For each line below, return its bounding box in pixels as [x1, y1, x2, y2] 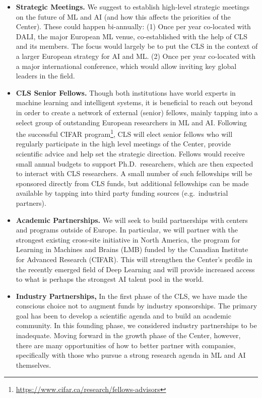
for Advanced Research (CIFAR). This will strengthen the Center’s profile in [16, 254, 252, 264]
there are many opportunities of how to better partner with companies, [16, 340, 236, 350]
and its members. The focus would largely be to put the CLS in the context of [16, 41, 258, 51]
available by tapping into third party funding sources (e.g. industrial [16, 188, 228, 198]
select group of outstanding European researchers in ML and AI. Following [16, 117, 247, 127]
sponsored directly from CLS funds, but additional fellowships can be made [16, 178, 249, 188]
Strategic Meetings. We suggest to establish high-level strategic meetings [16, 2, 250, 12]
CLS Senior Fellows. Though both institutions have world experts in [16, 87, 236, 98]
